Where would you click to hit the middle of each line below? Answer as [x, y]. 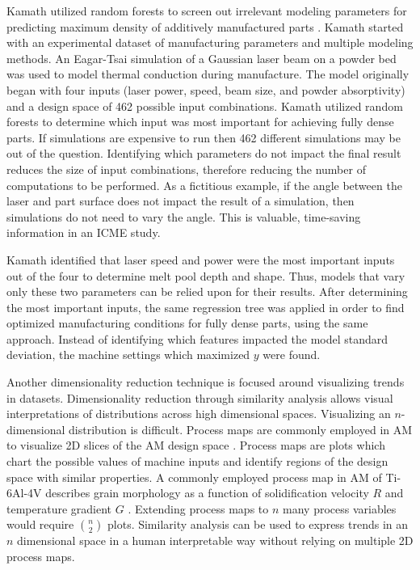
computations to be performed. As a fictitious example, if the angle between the [204, 185]
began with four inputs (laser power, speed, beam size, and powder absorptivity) [206, 89]
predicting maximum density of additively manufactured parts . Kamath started [205, 26]
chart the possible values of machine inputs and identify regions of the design [197, 461]
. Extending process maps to [198, 508]
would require [40, 524]
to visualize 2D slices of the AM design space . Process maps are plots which [196, 445]
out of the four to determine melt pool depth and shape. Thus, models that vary [206, 275]
